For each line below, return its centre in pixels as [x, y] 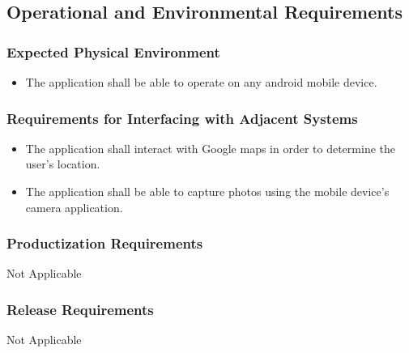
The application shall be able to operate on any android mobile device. [201, 82]
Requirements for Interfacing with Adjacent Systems [182, 118]
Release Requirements [80, 309]
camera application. [74, 207]
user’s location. [63, 164]
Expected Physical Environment [113, 51]
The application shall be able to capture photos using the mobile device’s [207, 191]
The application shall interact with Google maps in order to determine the [210, 148]
